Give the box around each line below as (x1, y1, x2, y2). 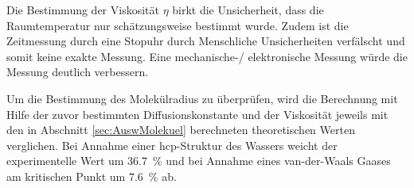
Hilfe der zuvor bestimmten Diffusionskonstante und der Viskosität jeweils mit (6, 106, 389, 122)
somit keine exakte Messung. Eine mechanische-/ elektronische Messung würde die (6, 48, 408, 64)
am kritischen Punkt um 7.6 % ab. (6, 167, 177, 184)
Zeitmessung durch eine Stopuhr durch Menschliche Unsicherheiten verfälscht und (6, 33, 405, 49)
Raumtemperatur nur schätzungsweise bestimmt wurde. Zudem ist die (6, 17, 349, 33)
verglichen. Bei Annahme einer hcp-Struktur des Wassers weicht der (6, 136, 338, 153)
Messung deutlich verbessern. (6, 63, 149, 80)
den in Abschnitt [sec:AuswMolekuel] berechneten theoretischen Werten (6, 121, 355, 138)
